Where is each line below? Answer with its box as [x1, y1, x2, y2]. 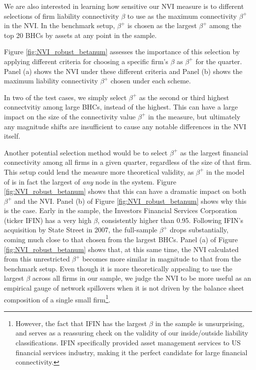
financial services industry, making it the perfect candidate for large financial [15, 347, 248, 357]
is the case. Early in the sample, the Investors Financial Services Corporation [4, 205, 237, 216]
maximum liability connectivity [4, 75, 98, 86]
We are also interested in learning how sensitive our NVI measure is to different [4, 1, 244, 11]
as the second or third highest [139, 92, 229, 102]
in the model [206, 166, 245, 177]
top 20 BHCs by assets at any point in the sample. [4, 30, 157, 40]
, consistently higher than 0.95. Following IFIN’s [97, 215, 244, 225]
